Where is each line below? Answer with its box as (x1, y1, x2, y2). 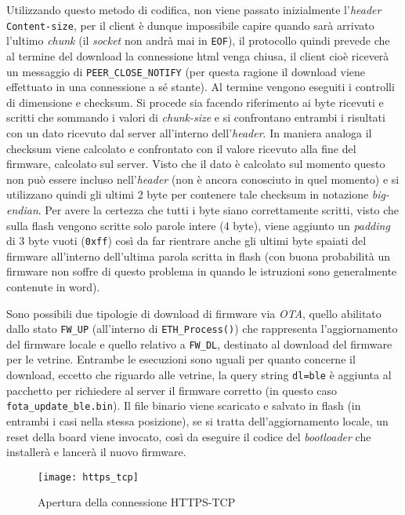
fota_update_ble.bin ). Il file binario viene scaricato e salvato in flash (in (6, 397, 361, 414)
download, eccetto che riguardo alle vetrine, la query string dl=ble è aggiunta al (6, 367, 392, 383)
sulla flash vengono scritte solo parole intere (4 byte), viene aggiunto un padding (6, 217, 390, 233)
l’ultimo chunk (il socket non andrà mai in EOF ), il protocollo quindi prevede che (6, 32, 390, 49)
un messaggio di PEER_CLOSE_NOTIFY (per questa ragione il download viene (6, 63, 366, 79)
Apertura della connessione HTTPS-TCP (38, 494, 236, 510)
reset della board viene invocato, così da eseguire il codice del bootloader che (6, 428, 371, 444)
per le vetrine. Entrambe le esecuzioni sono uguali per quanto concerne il (6, 351, 356, 367)
